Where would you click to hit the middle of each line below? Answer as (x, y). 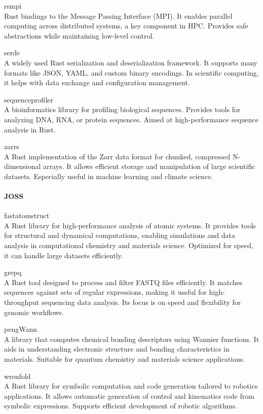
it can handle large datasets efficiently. (64, 255)
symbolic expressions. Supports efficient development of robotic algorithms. (121, 406)
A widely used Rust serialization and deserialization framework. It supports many (131, 62)
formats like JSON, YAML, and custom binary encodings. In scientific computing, (131, 72)
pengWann (21, 329)
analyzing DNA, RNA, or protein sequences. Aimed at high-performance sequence (131, 119)
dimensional (23, 166)
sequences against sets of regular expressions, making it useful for (105, 292)
